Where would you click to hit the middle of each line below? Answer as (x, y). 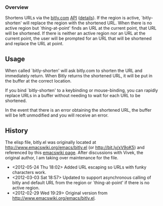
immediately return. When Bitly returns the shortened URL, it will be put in (79, 76)
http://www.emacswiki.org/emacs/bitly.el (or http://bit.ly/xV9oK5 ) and (75, 147)
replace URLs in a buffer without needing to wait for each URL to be (73, 96)
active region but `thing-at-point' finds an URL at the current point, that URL (81, 28)
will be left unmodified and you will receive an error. (57, 115)
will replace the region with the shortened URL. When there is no (87, 23)
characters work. (29, 172)
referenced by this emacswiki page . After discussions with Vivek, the (74, 153)
